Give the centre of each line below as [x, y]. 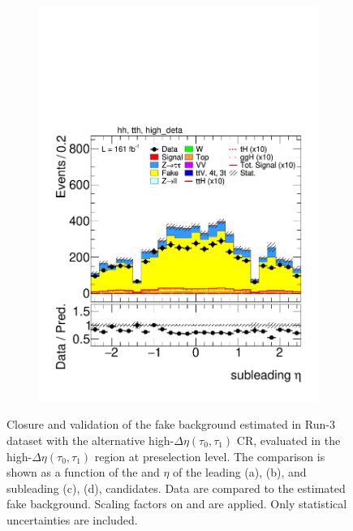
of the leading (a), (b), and [240, 472]
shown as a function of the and [83, 472]
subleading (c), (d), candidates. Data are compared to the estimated [176, 488]
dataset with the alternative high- [90, 440]
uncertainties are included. [72, 519]
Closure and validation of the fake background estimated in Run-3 [171, 424]
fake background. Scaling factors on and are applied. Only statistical [177, 504]
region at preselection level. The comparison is [210, 456]
